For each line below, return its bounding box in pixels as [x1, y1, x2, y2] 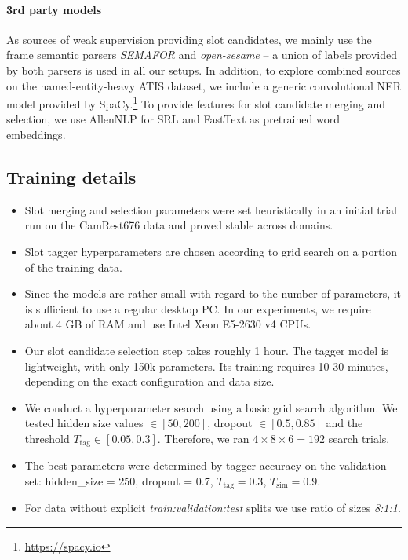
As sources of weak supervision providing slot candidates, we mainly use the [6, 31, 372, 47]
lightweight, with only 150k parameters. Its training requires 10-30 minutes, [24, 357, 388, 374]
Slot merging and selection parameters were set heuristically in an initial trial [24, 201, 398, 218]
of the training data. [24, 258, 122, 275]
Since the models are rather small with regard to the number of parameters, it [24, 285, 402, 302]
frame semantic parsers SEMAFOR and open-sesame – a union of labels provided [6, 46, 397, 63]
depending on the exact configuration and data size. [24, 373, 275, 390]
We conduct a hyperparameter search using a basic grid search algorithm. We [24, 399, 398, 415]
